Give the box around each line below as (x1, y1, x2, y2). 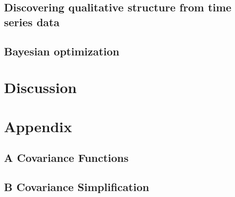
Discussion (4, 77, 77, 98)
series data (4, 14, 60, 29)
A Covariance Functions (4, 150, 129, 165)
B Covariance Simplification (4, 179, 149, 194)
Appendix (4, 116, 72, 136)
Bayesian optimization (4, 43, 120, 58)
